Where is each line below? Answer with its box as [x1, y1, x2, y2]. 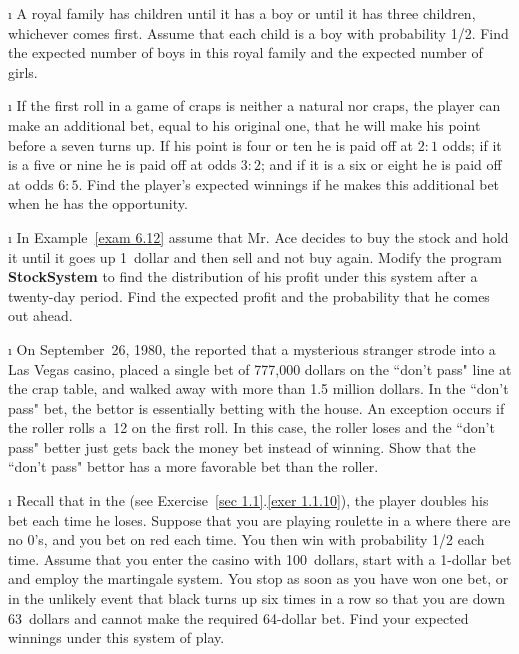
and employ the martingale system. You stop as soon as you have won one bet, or [8, 568, 509, 589]
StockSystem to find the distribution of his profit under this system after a [8, 266, 478, 287]
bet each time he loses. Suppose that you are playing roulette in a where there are [8, 509, 511, 530]
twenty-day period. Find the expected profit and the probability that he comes [8, 285, 490, 306]
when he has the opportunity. [8, 193, 188, 214]
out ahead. [8, 305, 73, 326]
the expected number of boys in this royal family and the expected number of [8, 42, 483, 63]
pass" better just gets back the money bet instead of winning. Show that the [8, 436, 476, 457]
